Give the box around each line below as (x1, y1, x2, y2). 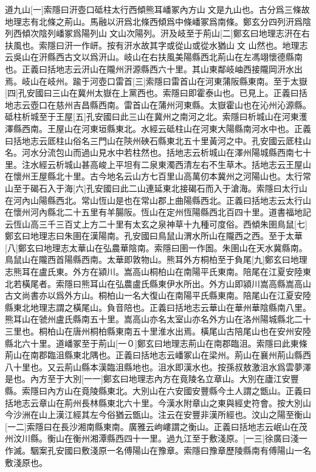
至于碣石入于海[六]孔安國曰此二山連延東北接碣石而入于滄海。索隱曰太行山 (13, 181, 307, 194)
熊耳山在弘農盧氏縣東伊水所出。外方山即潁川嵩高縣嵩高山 (81, 277, 311, 290)
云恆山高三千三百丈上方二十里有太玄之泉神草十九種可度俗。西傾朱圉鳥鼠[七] (5, 217, 307, 230)
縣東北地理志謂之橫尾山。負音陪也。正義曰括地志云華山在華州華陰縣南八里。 (5, 300, 311, 313)
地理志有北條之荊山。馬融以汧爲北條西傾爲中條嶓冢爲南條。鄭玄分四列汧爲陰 (5, 15, 311, 27)
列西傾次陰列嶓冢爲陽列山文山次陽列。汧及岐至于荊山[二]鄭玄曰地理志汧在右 (5, 27, 310, 40)
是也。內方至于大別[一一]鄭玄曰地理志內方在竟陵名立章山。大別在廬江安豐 (5, 372, 299, 385)
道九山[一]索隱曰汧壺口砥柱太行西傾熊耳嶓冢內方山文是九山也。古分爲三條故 (5, 3, 310, 15)
